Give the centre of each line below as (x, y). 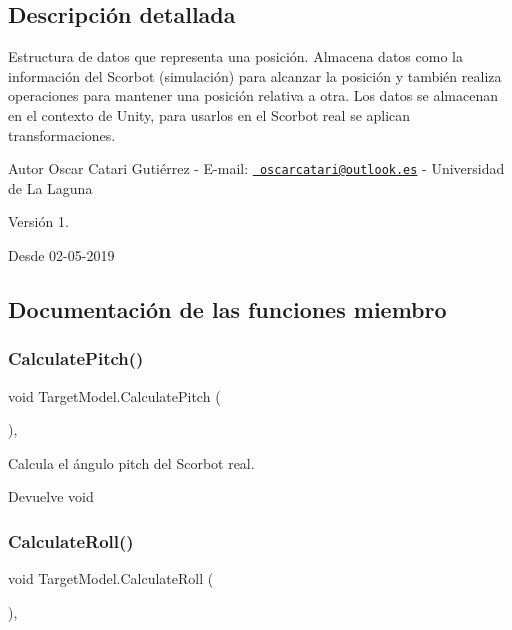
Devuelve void (51, 496)
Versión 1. (38, 221)
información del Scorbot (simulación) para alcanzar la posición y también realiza (255, 75)
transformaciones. (62, 134)
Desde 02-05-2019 (61, 255)
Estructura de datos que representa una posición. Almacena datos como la (235, 56)
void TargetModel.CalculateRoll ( (111, 578)
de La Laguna (50, 187)
